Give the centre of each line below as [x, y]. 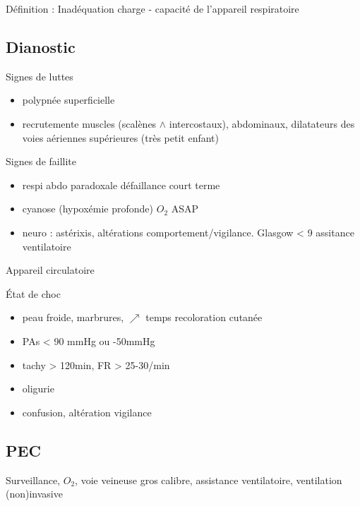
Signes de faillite [41, 161]
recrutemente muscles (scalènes [89, 123]
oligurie [38, 388]
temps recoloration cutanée [204, 317]
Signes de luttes [40, 76]
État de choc [33, 293]
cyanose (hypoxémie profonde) [88, 209]
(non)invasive [34, 494]
